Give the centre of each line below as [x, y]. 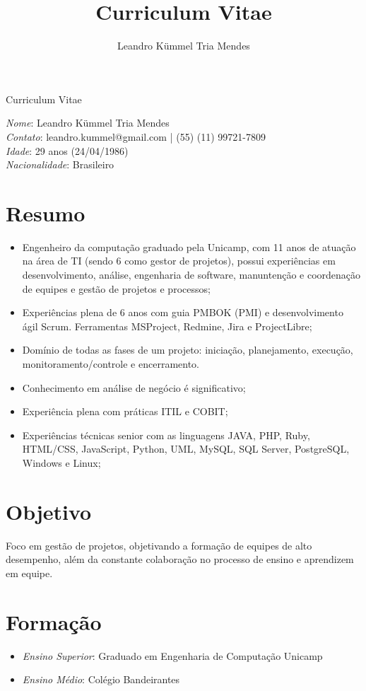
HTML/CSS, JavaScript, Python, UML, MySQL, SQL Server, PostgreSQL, [186, 449]
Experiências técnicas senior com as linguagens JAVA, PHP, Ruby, [166, 435]
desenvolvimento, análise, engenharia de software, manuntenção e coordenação [191, 274]
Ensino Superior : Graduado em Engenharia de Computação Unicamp [172, 655]
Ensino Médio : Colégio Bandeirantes [101, 679]
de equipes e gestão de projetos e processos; [116, 288]
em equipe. [29, 573]
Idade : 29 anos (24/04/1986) [67, 150]
